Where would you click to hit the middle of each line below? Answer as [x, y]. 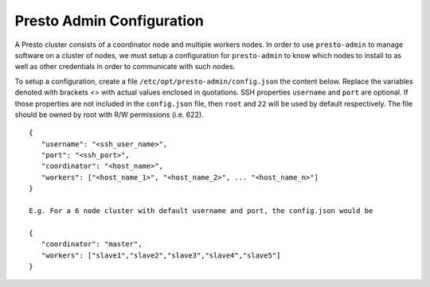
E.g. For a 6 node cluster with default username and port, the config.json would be [201, 211]
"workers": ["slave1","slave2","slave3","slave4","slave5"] [161, 255]
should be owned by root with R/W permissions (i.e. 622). [109, 114]
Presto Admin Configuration [109, 21]
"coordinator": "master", [92, 244]
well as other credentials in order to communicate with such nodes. [125, 67]
